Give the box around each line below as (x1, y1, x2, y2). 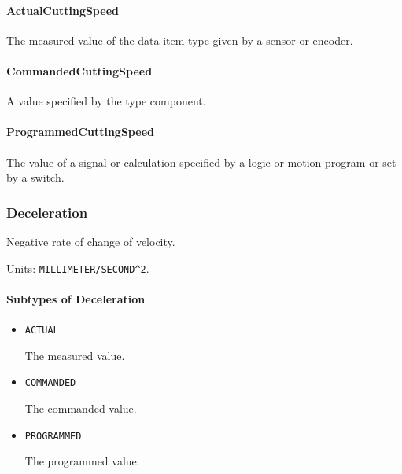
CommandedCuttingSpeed (6, 62, 153, 79)
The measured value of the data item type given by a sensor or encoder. (6, 31, 353, 48)
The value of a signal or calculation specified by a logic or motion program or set (6, 153, 396, 170)
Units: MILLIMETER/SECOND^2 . (6, 259, 149, 276)
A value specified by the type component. (6, 93, 206, 109)
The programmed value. (24, 453, 140, 469)
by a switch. (6, 169, 65, 186)
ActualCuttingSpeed (6, 2, 119, 18)
